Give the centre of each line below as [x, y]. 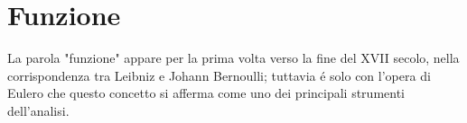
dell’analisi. [38, 110]
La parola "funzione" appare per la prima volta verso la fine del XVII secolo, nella [233, 58]
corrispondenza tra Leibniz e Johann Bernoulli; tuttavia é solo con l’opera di [219, 75]
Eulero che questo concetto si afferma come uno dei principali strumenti [206, 93]
